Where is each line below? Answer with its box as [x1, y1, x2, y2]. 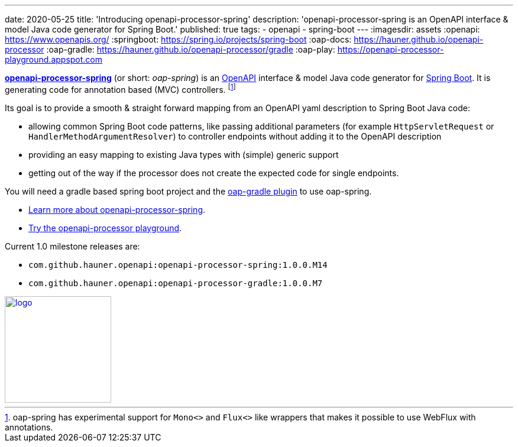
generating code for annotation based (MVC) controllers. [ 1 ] [5, 83, 236, 95]
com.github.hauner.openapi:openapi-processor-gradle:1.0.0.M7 [28, 278, 323, 288]
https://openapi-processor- [337, 44, 444, 54]
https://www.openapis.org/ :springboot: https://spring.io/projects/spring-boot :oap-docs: [5, 34, 352, 44]
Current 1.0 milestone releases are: [5, 241, 140, 251]
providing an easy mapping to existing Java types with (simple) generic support [28, 149, 339, 160]
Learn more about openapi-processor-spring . [28, 204, 206, 215]
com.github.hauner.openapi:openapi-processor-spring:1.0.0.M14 [28, 260, 328, 270]
